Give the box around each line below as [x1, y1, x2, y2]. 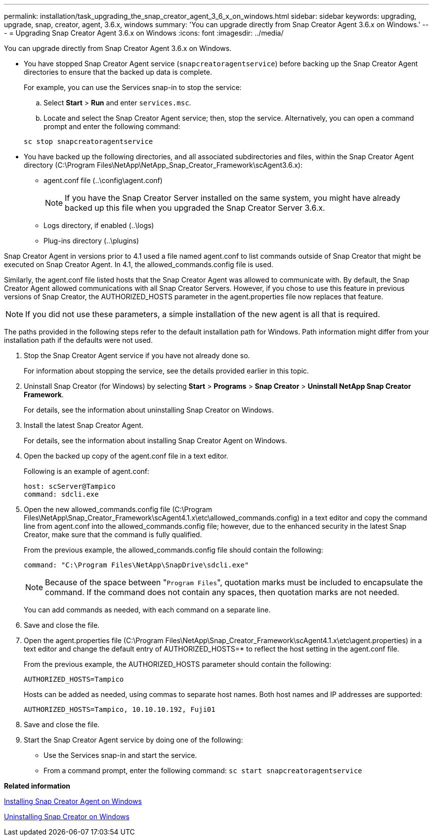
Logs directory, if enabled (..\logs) [43, 221, 154, 230]
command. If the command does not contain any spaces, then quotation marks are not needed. [45, 587, 399, 597]
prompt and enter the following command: [43, 122, 180, 131]
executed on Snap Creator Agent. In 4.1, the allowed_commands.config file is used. [4, 260, 273, 269]
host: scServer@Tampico [24, 482, 116, 490]
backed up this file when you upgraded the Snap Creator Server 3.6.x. [65, 203, 325, 213]
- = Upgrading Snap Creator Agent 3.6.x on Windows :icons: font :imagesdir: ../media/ [4, 29, 284, 37]
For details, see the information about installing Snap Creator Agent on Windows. [24, 436, 287, 445]
